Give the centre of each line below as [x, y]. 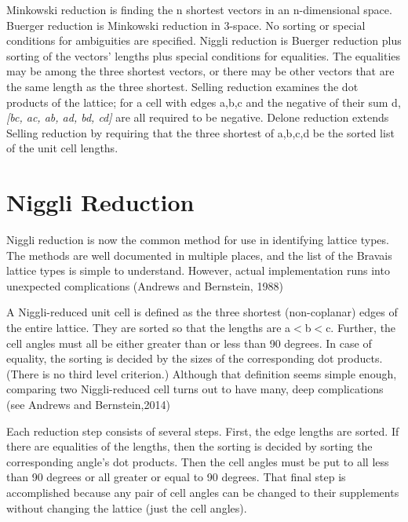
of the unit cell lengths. [62, 148]
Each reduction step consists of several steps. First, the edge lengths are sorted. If [203, 431]
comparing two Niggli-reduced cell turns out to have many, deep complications [195, 389]
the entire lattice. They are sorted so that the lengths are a [149, 328]
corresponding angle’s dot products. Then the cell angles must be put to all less [198, 461]
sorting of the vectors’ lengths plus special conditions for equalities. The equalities [204, 55]
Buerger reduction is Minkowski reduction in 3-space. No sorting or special [186, 25]
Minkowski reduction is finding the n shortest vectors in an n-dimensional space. [199, 9]
